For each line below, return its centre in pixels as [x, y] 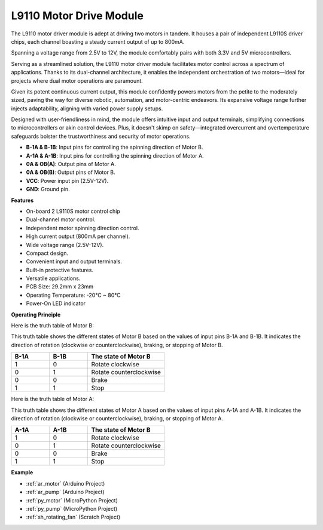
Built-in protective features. [60, 270]
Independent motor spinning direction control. [83, 228]
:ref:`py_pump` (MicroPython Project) [72, 508]
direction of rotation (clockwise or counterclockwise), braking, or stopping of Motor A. [117, 418]
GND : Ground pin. [48, 189]
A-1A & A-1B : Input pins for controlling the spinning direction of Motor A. [115, 155]
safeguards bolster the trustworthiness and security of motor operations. [101, 136]
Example [22, 472]
